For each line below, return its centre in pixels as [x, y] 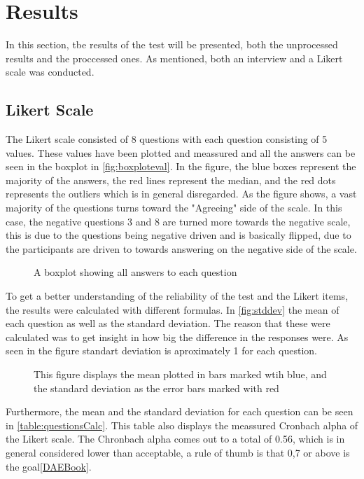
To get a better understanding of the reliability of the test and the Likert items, [177, 296]
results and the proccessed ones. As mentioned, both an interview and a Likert [174, 58]
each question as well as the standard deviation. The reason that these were [168, 323]
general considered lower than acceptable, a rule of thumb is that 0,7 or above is [178, 452]
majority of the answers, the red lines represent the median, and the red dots [171, 180]
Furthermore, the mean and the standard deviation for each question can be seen [180, 411]
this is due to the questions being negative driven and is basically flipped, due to [178, 235]
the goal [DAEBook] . [49, 466]
